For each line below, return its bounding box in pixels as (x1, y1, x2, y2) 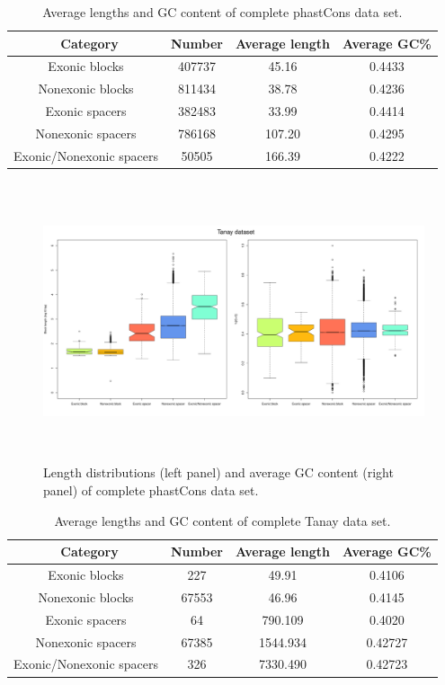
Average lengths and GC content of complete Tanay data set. (54, 511, 391, 529)
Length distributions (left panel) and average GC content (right (43, 463, 394, 482)
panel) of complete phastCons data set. (43, 481, 259, 499)
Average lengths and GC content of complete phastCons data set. (42, 3, 403, 21)
